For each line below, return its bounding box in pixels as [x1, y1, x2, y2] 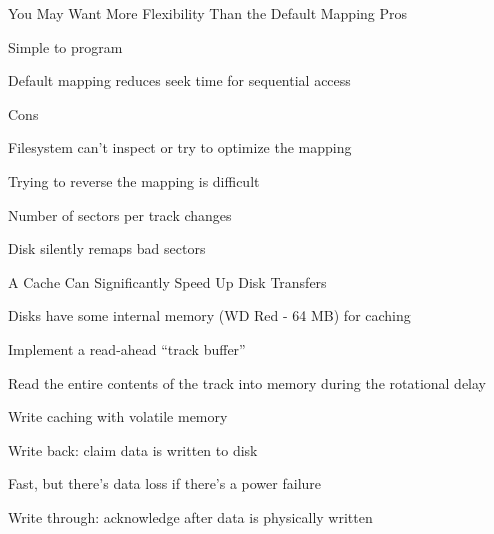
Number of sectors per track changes [8, 204, 232, 225]
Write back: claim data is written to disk [8, 439, 258, 460]
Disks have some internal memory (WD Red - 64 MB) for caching [8, 305, 411, 326]
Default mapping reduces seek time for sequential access [8, 70, 351, 91]
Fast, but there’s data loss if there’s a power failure [8, 473, 322, 494]
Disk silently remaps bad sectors [8, 238, 206, 259]
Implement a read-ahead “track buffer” [8, 338, 246, 359]
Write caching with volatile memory [8, 406, 228, 427]
